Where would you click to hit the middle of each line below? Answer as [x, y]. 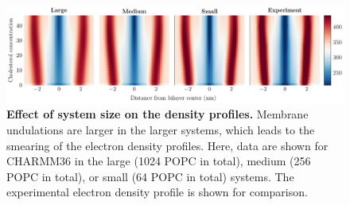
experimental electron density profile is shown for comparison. [157, 192]
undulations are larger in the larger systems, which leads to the [161, 129]
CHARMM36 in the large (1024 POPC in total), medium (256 [159, 161]
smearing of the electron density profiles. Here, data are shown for [167, 145]
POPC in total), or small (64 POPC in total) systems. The [150, 176]
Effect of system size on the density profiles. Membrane [157, 114]
